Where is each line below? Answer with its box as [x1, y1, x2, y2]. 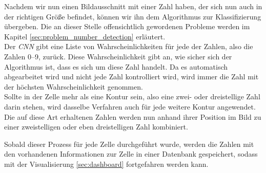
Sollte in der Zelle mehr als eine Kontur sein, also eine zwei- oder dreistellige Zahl [4, 91, 260, 102]
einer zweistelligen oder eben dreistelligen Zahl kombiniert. [4, 121, 188, 132]
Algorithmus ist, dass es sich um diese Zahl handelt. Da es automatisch [4, 61, 228, 72]
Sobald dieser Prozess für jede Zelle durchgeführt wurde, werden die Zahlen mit [4, 138, 254, 149]
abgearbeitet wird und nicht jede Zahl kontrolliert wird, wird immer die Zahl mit [4, 71, 259, 82]
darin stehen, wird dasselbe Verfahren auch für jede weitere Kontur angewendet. [4, 101, 256, 112]
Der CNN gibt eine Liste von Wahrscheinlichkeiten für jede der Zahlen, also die [4, 41, 253, 52]
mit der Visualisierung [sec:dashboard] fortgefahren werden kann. [4, 158, 209, 169]
